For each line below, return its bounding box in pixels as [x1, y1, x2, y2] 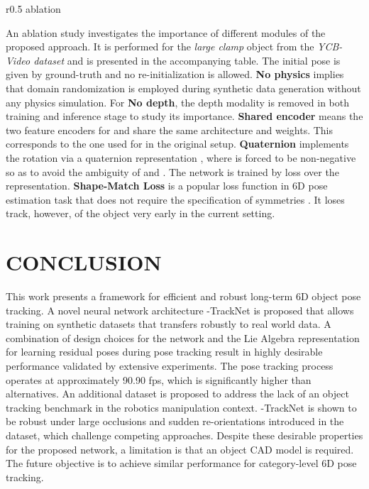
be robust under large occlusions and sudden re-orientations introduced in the [6, 414, 344, 429]
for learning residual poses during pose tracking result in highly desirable [6, 344, 323, 359]
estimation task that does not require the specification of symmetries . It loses [6, 192, 345, 207]
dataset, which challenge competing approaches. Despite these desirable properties [6, 427, 363, 442]
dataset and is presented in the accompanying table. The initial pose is [33, 53, 341, 67]
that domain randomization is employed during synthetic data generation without [6, 80, 361, 95]
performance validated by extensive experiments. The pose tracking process [6, 358, 334, 373]
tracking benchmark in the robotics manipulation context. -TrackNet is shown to [6, 400, 357, 414]
